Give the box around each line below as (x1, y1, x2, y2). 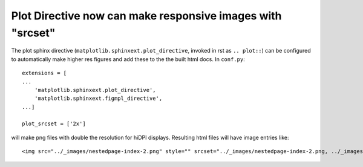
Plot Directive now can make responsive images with (11, 9, 282, 22)
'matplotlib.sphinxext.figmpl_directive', (34, 95, 163, 102)
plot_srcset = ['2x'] (22, 120, 86, 127)
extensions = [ (22, 70, 67, 77)
